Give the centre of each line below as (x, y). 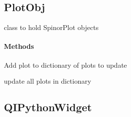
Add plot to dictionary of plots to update (65, 65)
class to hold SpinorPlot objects (51, 27)
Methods (19, 46)
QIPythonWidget (48, 107)
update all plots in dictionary (48, 81)
